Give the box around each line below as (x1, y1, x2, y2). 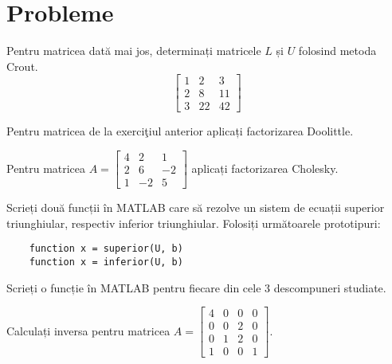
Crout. (6, 57, 38, 74)
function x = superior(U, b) (29, 243, 183, 255)
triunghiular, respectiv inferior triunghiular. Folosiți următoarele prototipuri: (6, 214, 381, 231)
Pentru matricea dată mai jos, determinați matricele (6, 42, 261, 59)
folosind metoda (298, 42, 377, 59)
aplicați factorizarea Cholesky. (191, 159, 339, 176)
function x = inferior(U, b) (29, 256, 183, 268)
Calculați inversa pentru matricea (6, 322, 171, 339)
